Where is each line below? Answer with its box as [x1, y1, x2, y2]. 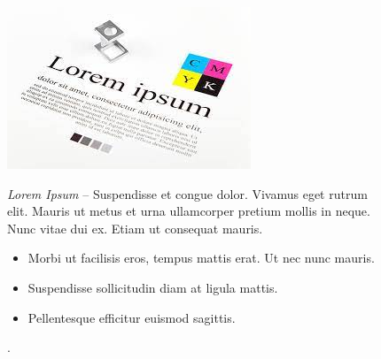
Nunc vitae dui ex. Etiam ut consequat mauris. [7, 218, 263, 237]
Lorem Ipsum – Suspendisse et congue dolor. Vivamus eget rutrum [7, 184, 368, 202]
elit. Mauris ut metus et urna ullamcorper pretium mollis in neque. [7, 202, 370, 220]
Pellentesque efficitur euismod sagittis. [27, 308, 236, 326]
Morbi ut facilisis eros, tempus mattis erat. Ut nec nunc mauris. [27, 248, 375, 267]
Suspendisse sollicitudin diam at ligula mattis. [27, 278, 278, 296]
